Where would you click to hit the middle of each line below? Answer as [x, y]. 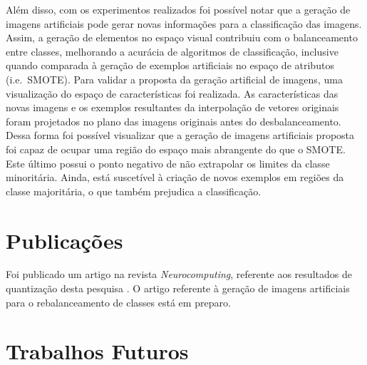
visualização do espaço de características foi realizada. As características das [172, 93]
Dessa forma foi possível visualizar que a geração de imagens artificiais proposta [180, 135]
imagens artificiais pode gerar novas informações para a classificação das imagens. [184, 23]
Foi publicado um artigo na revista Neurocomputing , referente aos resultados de [179, 274]
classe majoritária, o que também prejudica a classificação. [134, 191]
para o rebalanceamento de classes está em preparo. [118, 302]
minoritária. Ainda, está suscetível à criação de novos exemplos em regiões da [175, 177]
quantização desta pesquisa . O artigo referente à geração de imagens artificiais [178, 288]
